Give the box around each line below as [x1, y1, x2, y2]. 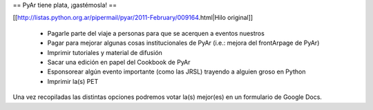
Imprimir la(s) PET [47, 77, 99, 85]
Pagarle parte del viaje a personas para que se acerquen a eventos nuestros [47, 29, 265, 37]
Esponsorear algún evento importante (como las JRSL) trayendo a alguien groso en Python [47, 67, 306, 76]
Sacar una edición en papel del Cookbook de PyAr [47, 58, 191, 66]
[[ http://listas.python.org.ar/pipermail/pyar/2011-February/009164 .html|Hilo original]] [12, 14, 254, 22]
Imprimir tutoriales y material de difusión [47, 48, 162, 56]
